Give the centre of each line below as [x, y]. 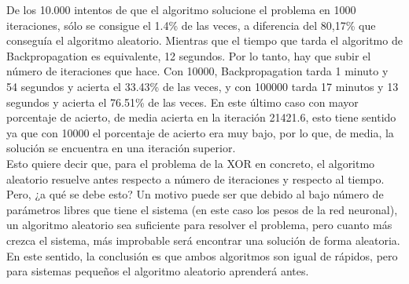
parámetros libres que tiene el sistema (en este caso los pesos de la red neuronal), [202, 209]
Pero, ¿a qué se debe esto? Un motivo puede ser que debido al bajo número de [195, 194]
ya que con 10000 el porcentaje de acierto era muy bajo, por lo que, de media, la [200, 132]
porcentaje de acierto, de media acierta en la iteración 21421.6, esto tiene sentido [201, 117]
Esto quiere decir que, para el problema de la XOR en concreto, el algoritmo [191, 163]
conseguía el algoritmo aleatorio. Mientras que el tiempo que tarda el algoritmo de [204, 40]
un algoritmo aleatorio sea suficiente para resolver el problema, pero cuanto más [199, 225]
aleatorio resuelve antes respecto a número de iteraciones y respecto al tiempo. [195, 178]
